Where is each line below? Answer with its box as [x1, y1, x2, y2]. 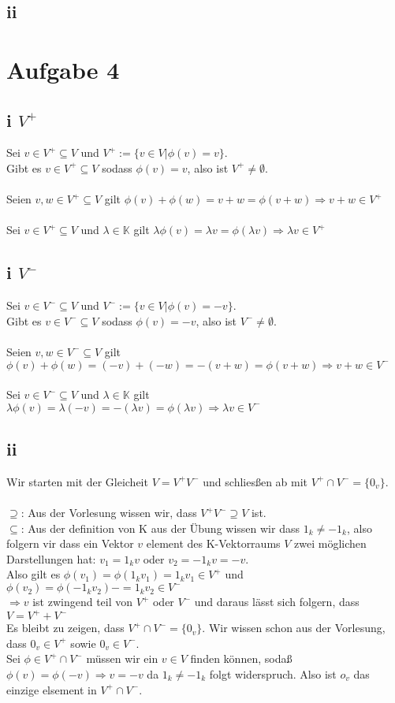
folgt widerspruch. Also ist [209, 665, 337, 682]
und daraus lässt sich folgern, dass [194, 593, 360, 610]
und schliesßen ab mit [203, 473, 308, 489]
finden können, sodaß [190, 650, 293, 667]
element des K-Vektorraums [146, 535, 281, 552]
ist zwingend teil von [32, 593, 133, 610]
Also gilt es [6, 566, 61, 582]
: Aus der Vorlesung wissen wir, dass [20, 504, 197, 521]
